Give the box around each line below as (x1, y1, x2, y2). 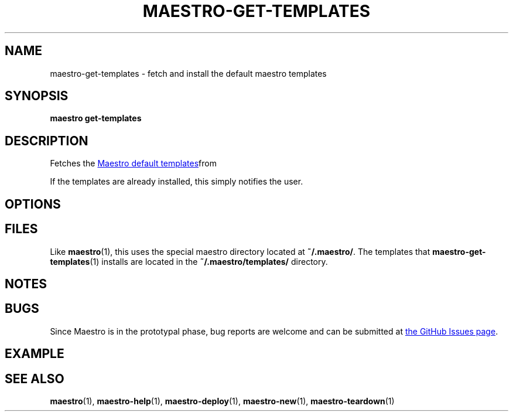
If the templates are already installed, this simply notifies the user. (50, 176, 303, 187)
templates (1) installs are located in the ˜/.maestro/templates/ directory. (50, 256, 328, 267)
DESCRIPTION (5, 133, 88, 148)
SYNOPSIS (5, 88, 69, 104)
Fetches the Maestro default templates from (50, 158, 217, 169)
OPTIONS (5, 196, 61, 212)
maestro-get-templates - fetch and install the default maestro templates (50, 68, 327, 79)
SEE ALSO (5, 371, 64, 386)
